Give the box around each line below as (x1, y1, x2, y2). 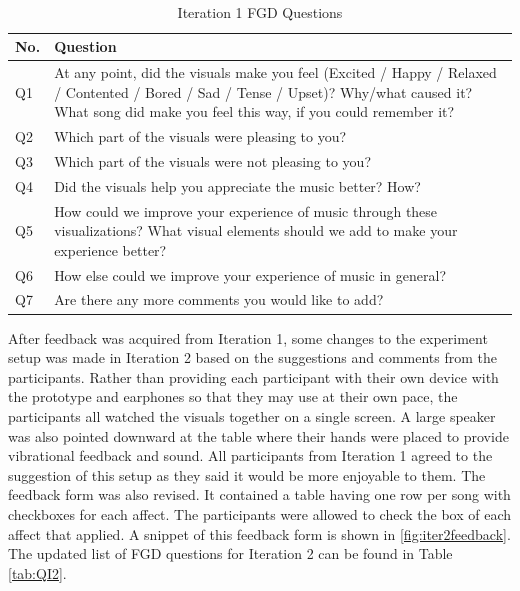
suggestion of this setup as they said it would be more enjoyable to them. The (8, 464, 486, 485)
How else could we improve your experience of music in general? (54, 264, 446, 285)
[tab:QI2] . (8, 562, 67, 583)
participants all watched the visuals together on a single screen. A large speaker (8, 405, 496, 426)
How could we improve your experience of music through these (54, 200, 438, 221)
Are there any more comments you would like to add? (54, 289, 384, 310)
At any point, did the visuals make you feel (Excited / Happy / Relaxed (54, 62, 497, 83)
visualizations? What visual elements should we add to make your (54, 220, 458, 241)
